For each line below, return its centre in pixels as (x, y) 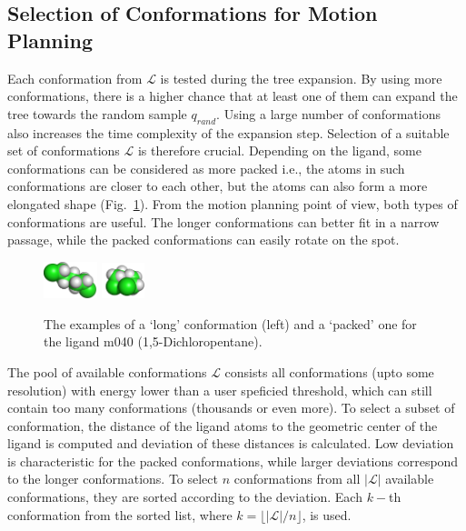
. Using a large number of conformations (328, 113)
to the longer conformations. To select (113, 479)
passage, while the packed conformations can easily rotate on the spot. (203, 240)
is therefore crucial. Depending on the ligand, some (279, 150)
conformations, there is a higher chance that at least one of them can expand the (233, 96)
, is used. (327, 514)
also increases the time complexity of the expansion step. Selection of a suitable (228, 132)
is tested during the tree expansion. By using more (301, 78)
